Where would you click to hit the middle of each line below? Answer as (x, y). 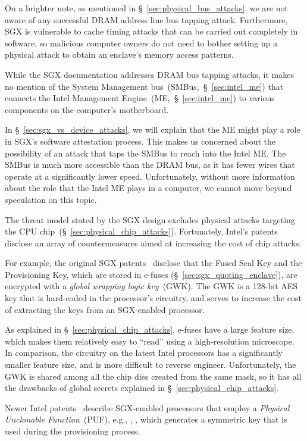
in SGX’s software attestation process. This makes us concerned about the (140, 141)
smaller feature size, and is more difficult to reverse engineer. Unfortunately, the (151, 365)
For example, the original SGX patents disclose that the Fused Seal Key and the (153, 263)
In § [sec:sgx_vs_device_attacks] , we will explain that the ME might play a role (153, 129)
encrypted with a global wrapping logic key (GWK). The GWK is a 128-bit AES (151, 286)
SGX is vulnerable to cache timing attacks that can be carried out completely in (151, 31)
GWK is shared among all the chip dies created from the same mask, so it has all (153, 376)
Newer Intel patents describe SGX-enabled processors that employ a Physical (147, 407)
